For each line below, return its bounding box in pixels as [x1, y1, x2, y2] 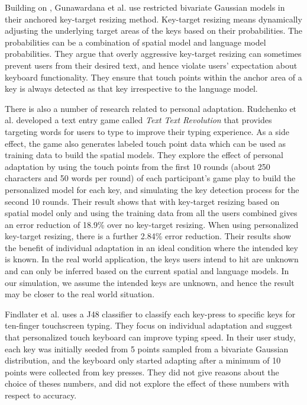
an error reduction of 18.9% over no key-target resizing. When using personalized [5, 218, 299, 230]
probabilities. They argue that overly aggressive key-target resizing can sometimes [5, 47, 302, 60]
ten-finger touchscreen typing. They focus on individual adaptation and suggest [5, 319, 293, 332]
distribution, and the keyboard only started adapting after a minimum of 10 [5, 354, 281, 367]
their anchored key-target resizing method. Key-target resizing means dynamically [5, 12, 302, 25]
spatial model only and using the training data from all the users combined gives [5, 207, 298, 219]
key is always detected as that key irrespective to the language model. [5, 82, 258, 95]
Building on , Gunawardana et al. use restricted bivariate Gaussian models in [5, 1, 285, 13]
